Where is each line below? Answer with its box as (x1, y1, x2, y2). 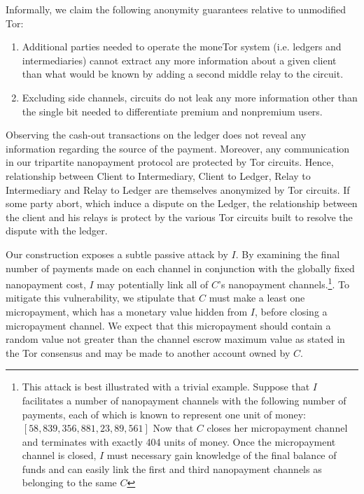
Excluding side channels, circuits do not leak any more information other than (22, 90, 358, 104)
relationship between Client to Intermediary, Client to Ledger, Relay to (6, 168, 311, 183)
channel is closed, (22, 448, 97, 463)
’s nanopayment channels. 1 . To (218, 275, 349, 291)
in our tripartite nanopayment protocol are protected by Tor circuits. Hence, (6, 155, 334, 169)
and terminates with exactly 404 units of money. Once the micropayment (22, 434, 336, 449)
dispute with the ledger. (6, 223, 108, 238)
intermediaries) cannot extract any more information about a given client (22, 52, 337, 67)
